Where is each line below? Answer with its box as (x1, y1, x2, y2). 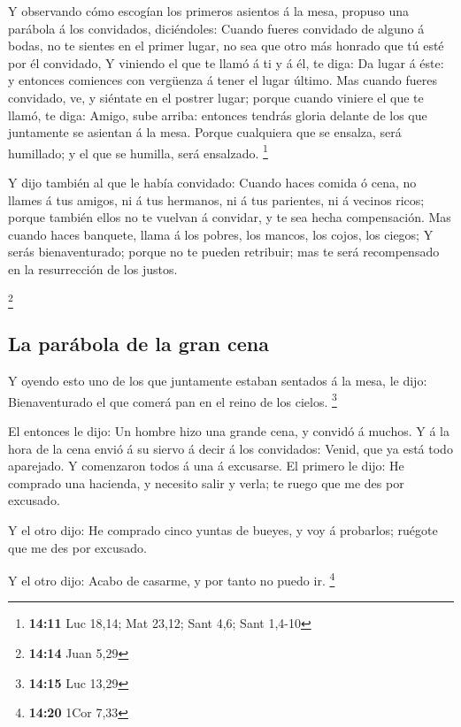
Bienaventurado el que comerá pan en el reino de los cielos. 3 (8, 389, 337, 410)
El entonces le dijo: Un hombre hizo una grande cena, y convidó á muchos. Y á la (8, 421, 449, 440)
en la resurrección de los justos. (8, 259, 178, 278)
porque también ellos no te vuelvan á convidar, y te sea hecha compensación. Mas (8, 208, 451, 226)
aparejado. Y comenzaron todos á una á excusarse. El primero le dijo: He (8, 456, 404, 475)
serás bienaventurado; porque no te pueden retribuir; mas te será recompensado (8, 242, 440, 261)
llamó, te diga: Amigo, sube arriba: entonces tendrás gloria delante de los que (8, 105, 427, 124)
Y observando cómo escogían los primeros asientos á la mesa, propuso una (8, 2, 409, 19)
